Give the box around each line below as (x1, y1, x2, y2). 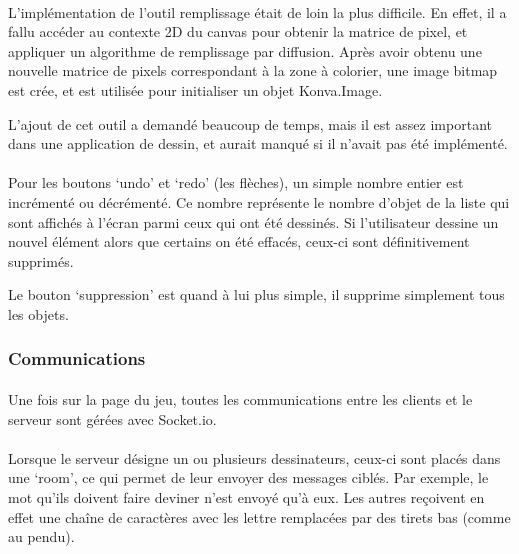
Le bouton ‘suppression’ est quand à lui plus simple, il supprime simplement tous (8, 284, 505, 305)
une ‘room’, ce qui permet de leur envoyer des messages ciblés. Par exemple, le (8, 467, 489, 488)
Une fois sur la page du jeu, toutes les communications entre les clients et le (8, 388, 473, 409)
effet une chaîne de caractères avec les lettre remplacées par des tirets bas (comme (8, 506, 511, 527)
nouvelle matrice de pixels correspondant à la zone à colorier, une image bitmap (8, 60, 498, 81)
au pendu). (8, 526, 75, 547)
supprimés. (8, 250, 74, 271)
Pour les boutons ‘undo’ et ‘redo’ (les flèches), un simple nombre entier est (8, 172, 464, 193)
